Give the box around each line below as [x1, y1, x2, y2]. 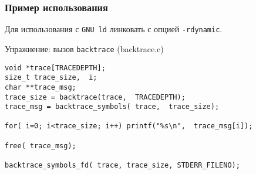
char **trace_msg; [5, 83, 76, 91]
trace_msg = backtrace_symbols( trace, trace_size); [5, 103, 220, 111]
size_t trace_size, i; [5, 73, 97, 82]
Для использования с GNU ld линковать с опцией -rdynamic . [5, 23, 223, 35]
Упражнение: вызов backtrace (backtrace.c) [5, 42, 164, 54]
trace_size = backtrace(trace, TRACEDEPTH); [5, 93, 186, 101]
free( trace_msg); [5, 141, 76, 150]
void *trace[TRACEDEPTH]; [5, 63, 106, 72]
